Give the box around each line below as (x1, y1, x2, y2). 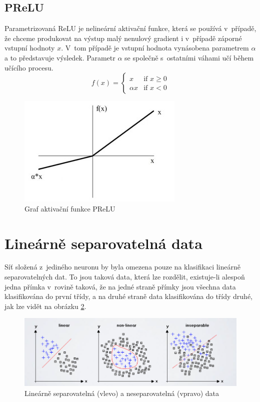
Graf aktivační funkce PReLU (24, 203, 115, 213)
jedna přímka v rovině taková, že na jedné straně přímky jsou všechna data (4, 281, 236, 291)
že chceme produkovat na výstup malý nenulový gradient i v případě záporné (4, 32, 242, 43)
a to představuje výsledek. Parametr (4, 52, 115, 62)
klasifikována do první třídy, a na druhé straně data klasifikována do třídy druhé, (4, 291, 253, 301)
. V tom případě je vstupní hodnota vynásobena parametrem (61, 42, 249, 53)
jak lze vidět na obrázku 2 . (4, 300, 86, 311)
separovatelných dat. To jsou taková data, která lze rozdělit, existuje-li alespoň (4, 271, 245, 282)
